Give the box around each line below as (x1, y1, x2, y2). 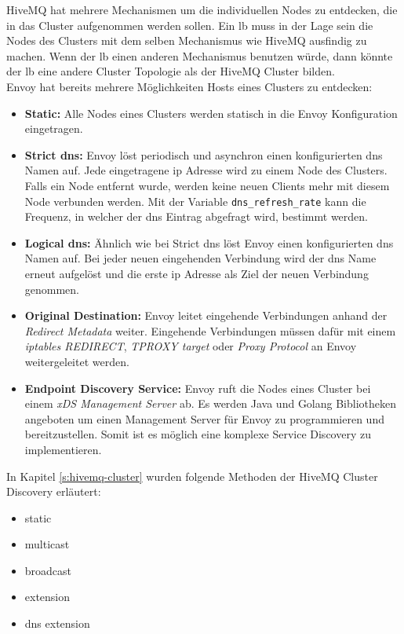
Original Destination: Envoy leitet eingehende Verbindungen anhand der (24, 307, 388, 324)
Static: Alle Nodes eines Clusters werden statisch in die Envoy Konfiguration (24, 104, 398, 121)
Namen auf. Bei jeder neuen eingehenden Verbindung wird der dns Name (24, 250, 377, 266)
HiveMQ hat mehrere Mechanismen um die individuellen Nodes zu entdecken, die (6, 2, 398, 17)
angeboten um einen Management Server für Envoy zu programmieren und (24, 410, 384, 427)
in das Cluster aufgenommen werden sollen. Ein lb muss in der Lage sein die (6, 16, 373, 33)
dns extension (24, 615, 90, 632)
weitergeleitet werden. (24, 353, 129, 369)
